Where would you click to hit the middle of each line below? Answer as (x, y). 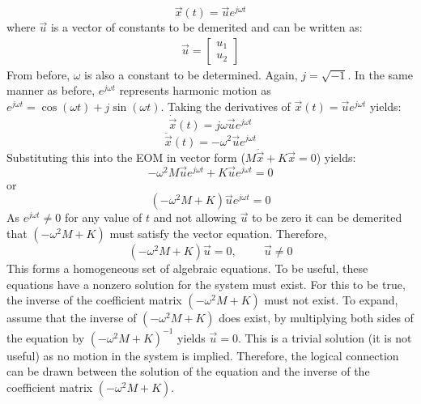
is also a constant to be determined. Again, (191, 74)
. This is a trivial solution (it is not (325, 337)
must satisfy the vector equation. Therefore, (218, 233)
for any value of (104, 217)
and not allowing (195, 217)
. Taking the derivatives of (225, 106)
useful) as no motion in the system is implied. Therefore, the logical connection (203, 355)
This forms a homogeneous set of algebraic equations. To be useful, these (187, 268)
